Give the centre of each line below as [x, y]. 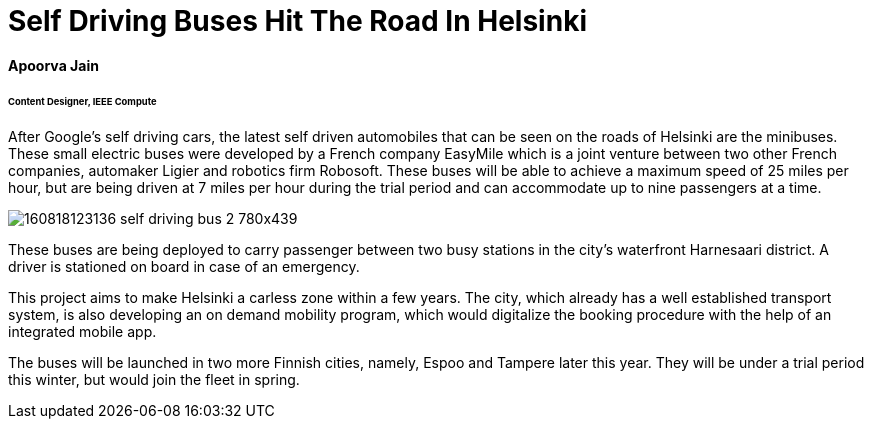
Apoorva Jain [53, 65]
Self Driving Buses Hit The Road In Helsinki [297, 21]
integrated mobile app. [82, 332]
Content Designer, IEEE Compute [82, 101]
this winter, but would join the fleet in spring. [154, 380]
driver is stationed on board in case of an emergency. [184, 267]
